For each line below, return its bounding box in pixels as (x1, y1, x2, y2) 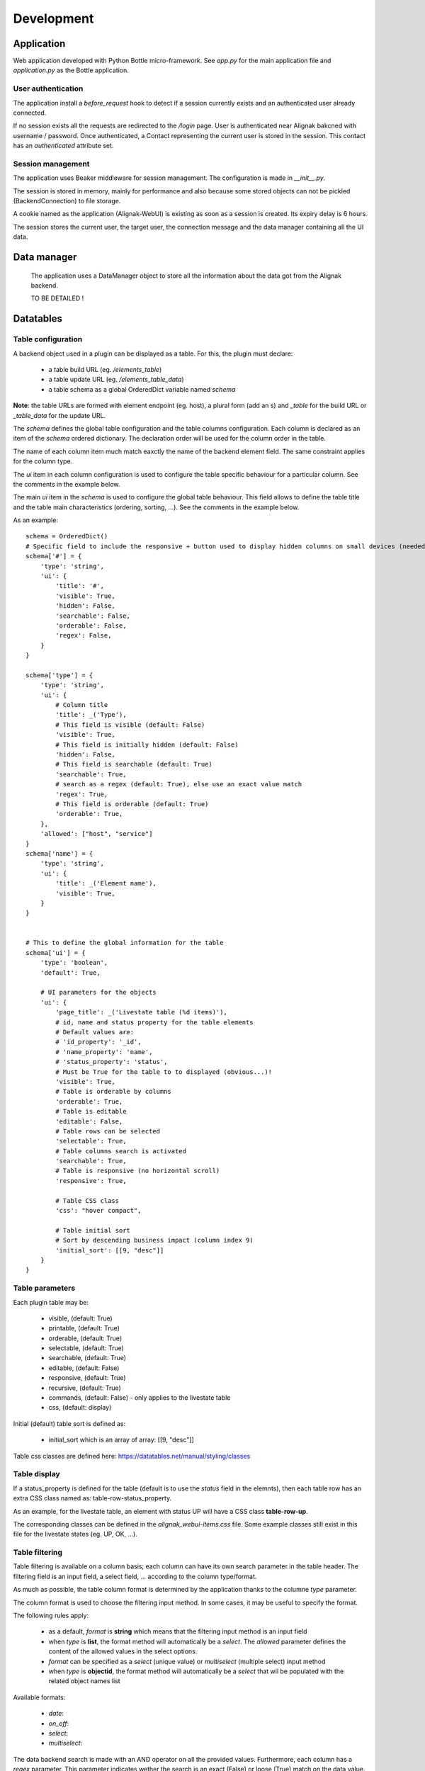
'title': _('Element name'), (55, 879, 157, 888)
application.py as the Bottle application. (13, 66, 129, 74)
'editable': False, (55, 1117, 123, 1126)
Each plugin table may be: (13, 1298, 89, 1306)
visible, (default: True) (48, 1314, 113, 1323)
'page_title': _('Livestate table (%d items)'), (55, 1008, 228, 1017)
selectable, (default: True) (48, 1344, 124, 1352)
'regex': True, (55, 790, 108, 798)
